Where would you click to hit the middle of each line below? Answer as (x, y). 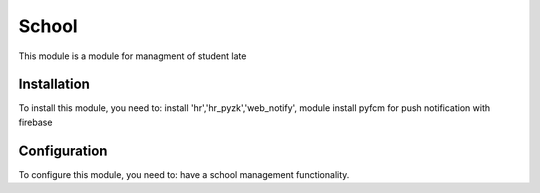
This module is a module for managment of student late (132, 56)
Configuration (63, 150)
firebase (35, 122)
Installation (54, 84)
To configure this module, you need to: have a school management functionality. (184, 174)
